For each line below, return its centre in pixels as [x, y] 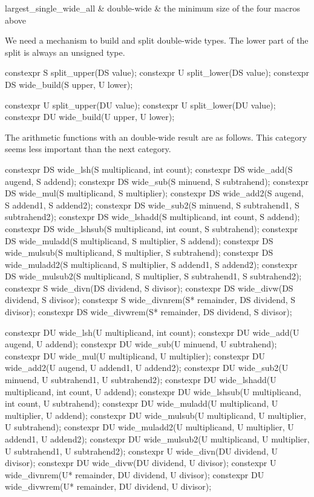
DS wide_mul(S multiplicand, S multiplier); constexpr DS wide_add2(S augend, [154, 193]
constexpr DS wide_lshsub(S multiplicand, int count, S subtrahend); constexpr [152, 228]
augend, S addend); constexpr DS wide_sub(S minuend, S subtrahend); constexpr [157, 181]
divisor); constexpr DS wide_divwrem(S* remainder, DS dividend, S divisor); [149, 312]
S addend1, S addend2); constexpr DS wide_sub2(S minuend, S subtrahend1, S [152, 205]
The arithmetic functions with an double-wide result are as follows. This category [156, 137]
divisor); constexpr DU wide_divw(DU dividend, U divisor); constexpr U [141, 463]
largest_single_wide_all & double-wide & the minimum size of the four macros [153, 8]
